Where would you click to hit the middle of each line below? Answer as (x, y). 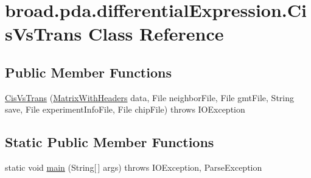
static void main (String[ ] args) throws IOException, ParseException (134, 167)
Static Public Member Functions (110, 142)
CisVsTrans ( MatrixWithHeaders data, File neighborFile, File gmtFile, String (150, 97)
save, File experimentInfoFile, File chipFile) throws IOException (125, 109)
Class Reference (156, 34)
